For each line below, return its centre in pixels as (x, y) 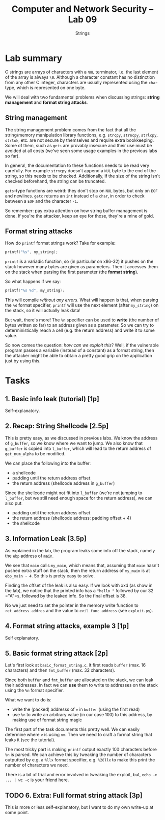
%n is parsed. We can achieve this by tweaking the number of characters (78, 755)
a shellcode (24, 473)
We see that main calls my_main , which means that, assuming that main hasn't (82, 565)
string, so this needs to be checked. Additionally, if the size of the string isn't (82, 176)
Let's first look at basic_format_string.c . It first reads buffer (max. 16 (75, 665)
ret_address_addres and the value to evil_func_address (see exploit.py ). (79, 610)
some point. (17, 813)
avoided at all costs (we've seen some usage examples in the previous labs (81, 151)
